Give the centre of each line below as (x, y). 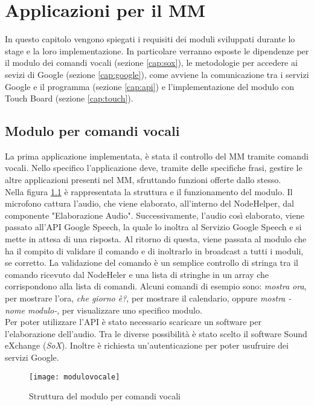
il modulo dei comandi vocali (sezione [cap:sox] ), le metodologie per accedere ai (151, 63)
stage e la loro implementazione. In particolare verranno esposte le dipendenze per (157, 50)
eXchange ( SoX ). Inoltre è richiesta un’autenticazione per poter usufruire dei (147, 345)
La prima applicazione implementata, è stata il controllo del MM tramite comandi (157, 156)
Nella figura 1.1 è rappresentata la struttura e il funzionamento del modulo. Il (149, 191)
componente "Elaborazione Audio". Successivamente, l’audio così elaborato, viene (155, 215)
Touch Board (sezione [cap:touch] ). (69, 98)
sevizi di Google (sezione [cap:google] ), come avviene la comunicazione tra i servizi (157, 74)
